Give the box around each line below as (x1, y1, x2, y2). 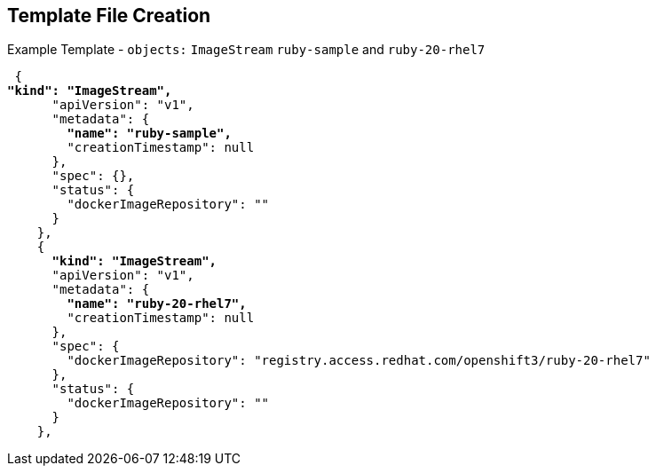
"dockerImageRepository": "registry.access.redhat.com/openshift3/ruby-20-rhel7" (67, 353, 651, 368)
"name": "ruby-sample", (67, 126, 232, 141)
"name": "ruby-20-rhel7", (67, 296, 247, 311)
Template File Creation (7, 4, 211, 27)
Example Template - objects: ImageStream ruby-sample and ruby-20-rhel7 (7, 42, 486, 58)
